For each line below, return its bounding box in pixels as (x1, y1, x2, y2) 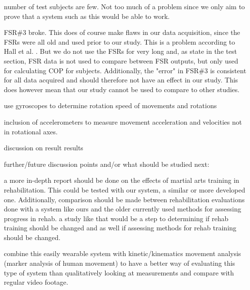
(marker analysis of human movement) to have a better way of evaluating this (4, 258, 235, 268)
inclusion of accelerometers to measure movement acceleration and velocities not (4, 116, 242, 127)
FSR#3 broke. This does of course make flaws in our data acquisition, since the (4, 27, 240, 37)
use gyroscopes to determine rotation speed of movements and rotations (4, 100, 217, 111)
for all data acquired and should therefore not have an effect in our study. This (4, 75, 238, 85)
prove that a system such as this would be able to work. (4, 11, 170, 21)
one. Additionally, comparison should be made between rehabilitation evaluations (4, 194, 245, 204)
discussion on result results (4, 143, 83, 153)
